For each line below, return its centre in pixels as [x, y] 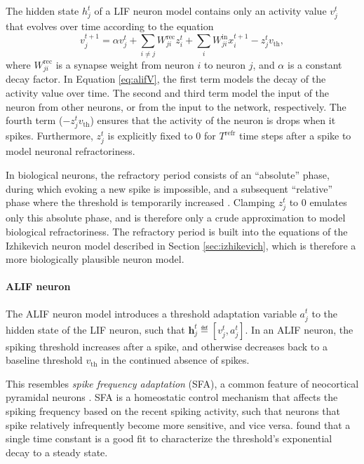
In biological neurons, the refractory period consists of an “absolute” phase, [168, 175]
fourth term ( [34, 120]
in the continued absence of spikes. [175, 360]
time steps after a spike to [295, 136]
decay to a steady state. [57, 452]
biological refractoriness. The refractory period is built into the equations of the [177, 231]
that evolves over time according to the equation [110, 26]
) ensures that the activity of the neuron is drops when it [213, 120]
